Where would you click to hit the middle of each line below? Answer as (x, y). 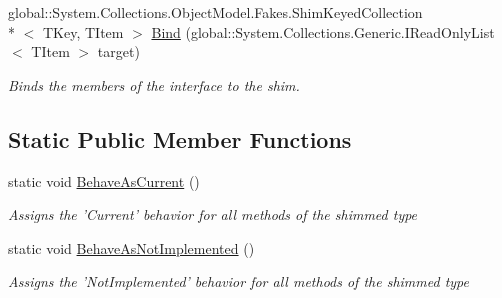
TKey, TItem (83, 31)
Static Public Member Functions (180, 138)
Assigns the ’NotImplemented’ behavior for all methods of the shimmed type (238, 281)
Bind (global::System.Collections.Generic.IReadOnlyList (323, 31)
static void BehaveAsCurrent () (104, 180)
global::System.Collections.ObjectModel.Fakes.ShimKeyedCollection (215, 12)
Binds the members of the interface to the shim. (154, 84)
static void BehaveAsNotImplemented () (131, 247)
